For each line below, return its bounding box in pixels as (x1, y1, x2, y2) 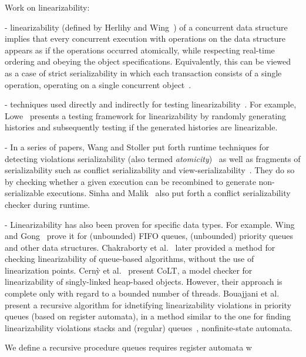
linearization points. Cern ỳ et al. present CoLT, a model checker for (5, 264, 253, 276)
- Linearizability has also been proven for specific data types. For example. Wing (5, 218, 295, 230)
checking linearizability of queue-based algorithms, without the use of (5, 252, 254, 265)
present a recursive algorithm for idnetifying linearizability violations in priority (5, 298, 291, 311)
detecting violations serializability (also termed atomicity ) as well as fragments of (5, 152, 301, 164)
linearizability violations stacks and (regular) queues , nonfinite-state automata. (5, 321, 292, 334)
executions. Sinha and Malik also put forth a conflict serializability (46, 187, 291, 199)
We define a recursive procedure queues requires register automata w (5, 341, 252, 353)
